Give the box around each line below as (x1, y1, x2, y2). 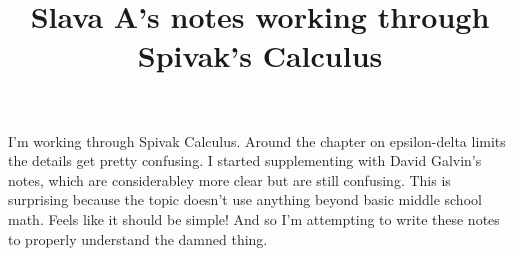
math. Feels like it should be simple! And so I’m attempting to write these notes (8, 208, 500, 229)
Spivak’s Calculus (137, 35, 383, 76)
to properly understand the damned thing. (8, 228, 268, 249)
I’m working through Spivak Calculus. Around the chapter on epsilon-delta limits (8, 130, 506, 151)
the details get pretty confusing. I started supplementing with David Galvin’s (8, 150, 482, 171)
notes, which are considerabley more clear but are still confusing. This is (8, 169, 451, 190)
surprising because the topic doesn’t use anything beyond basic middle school (8, 189, 482, 210)
